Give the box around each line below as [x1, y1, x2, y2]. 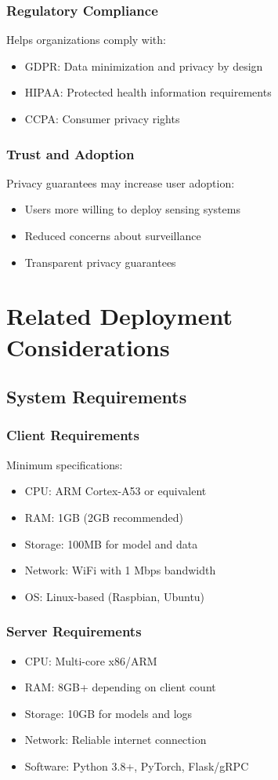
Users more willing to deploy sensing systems [24, 201, 240, 217]
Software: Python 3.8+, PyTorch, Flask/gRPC [24, 757, 249, 774]
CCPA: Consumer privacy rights [24, 111, 180, 126]
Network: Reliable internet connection [24, 731, 207, 748]
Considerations [6, 330, 170, 363]
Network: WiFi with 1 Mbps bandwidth [24, 562, 216, 578]
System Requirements [6, 385, 187, 409]
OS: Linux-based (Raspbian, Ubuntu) [24, 588, 205, 604]
